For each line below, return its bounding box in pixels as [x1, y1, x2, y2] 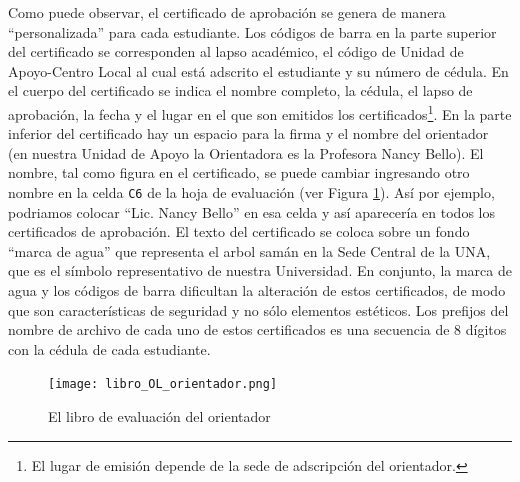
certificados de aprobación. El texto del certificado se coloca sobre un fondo [8, 221, 470, 242]
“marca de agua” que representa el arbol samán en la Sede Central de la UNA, [8, 240, 491, 261]
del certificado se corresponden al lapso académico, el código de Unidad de [8, 41, 464, 62]
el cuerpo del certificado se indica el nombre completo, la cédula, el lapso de [8, 80, 473, 101]
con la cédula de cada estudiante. [8, 338, 211, 359]
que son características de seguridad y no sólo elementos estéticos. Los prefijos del [8, 299, 509, 320]
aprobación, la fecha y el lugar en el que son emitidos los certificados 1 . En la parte [8, 100, 512, 124]
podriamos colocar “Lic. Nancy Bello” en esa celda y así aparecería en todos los [8, 201, 495, 222]
